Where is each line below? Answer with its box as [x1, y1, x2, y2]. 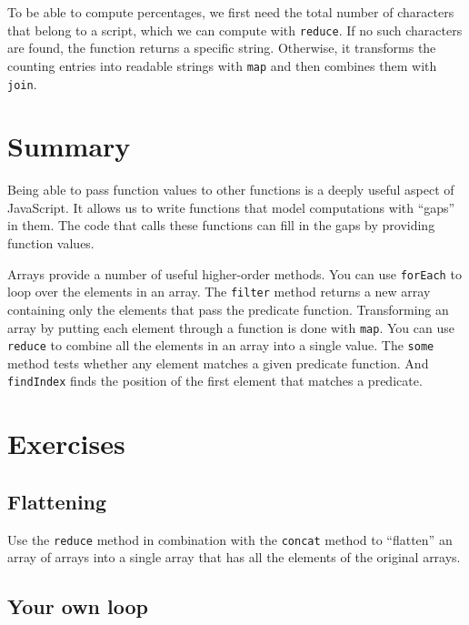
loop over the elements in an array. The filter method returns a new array [7, 282, 431, 301]
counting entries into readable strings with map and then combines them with [7, 55, 437, 75]
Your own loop [7, 592, 148, 620]
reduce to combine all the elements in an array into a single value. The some [7, 336, 434, 355]
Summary [7, 127, 131, 165]
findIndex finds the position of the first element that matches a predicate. [7, 371, 423, 390]
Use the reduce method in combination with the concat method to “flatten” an [7, 529, 453, 549]
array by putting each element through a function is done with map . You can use [7, 318, 454, 337]
